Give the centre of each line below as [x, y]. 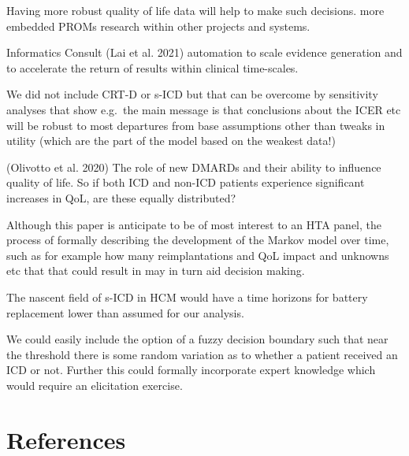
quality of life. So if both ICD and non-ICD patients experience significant [186, 182]
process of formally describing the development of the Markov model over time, [198, 240]
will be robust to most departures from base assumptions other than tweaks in [196, 125]
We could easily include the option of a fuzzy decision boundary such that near [197, 339]
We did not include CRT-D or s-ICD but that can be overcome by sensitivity [192, 94]
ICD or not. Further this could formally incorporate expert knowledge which [191, 370]
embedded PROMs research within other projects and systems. [158, 26]
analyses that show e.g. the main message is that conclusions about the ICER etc [204, 109]
